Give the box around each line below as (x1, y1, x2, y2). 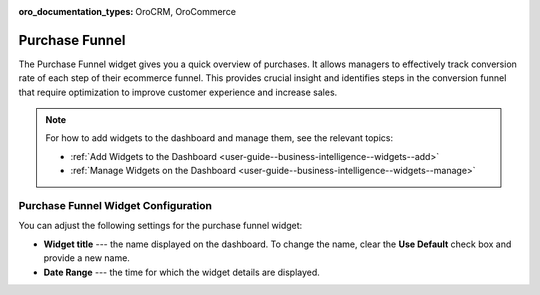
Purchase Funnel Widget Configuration (18, 199, 212, 213)
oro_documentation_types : (18, 6, 134, 17)
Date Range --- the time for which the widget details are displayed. (43, 266, 320, 278)
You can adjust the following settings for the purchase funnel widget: (18, 220, 303, 232)
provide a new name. (43, 252, 130, 264)
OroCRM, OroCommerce (135, 6, 237, 17)
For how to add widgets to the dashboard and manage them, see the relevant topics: (45, 132, 394, 144)
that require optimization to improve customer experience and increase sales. (18, 86, 338, 98)
